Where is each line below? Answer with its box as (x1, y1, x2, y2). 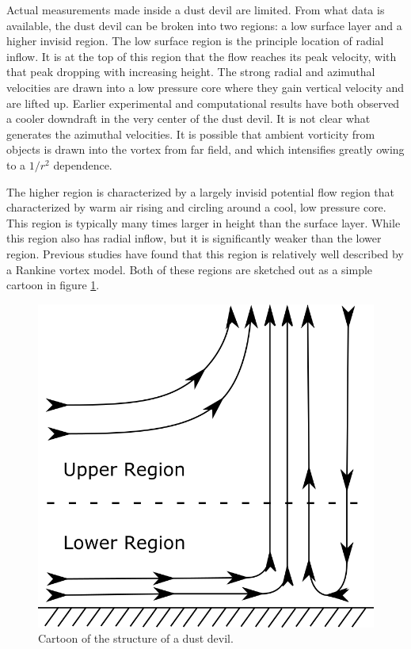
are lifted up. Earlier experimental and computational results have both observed (6, 94, 400, 111)
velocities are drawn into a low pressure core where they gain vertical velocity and (6, 78, 405, 95)
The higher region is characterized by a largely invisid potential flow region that (6, 183, 395, 200)
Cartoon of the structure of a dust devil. (38, 630, 234, 647)
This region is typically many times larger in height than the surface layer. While (6, 214, 401, 231)
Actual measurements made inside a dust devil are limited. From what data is (6, 2, 385, 17)
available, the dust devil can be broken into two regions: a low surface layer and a (6, 17, 402, 33)
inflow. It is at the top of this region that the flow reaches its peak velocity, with (6, 48, 397, 64)
